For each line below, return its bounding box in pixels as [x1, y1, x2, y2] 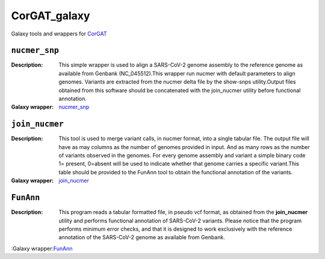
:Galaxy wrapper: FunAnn [11, 245, 73, 252]
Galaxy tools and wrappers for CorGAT [11, 30, 107, 37]
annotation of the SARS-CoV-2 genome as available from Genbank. [58, 234, 225, 241]
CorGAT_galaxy [11, 9, 90, 22]
